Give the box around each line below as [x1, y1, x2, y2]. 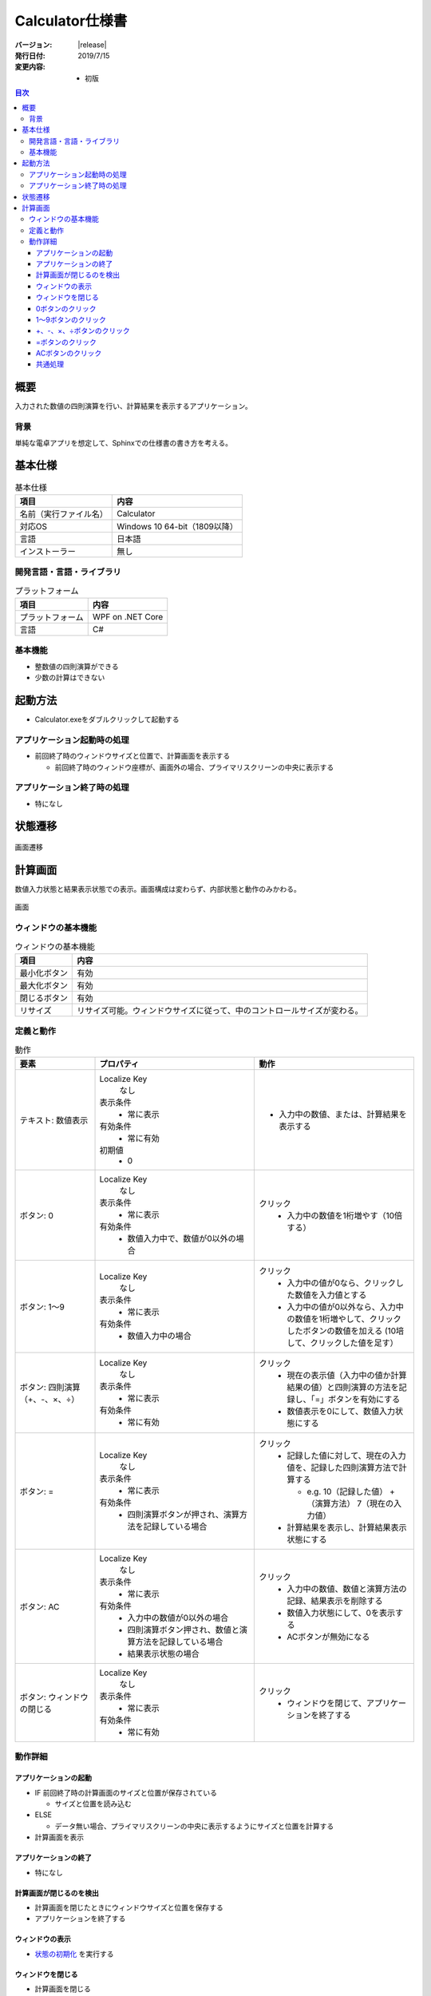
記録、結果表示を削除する [287, 1595, 383, 1606]
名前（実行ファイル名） [19, 508, 108, 519]
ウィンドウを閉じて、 [287, 1697, 367, 1709]
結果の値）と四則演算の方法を [287, 1382, 399, 1392]
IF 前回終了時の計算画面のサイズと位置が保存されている [34, 1788, 218, 1797]
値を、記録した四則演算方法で [287, 1462, 399, 1473]
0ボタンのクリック [36, 303, 97, 313]
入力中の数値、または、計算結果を [279, 1109, 407, 1119]
